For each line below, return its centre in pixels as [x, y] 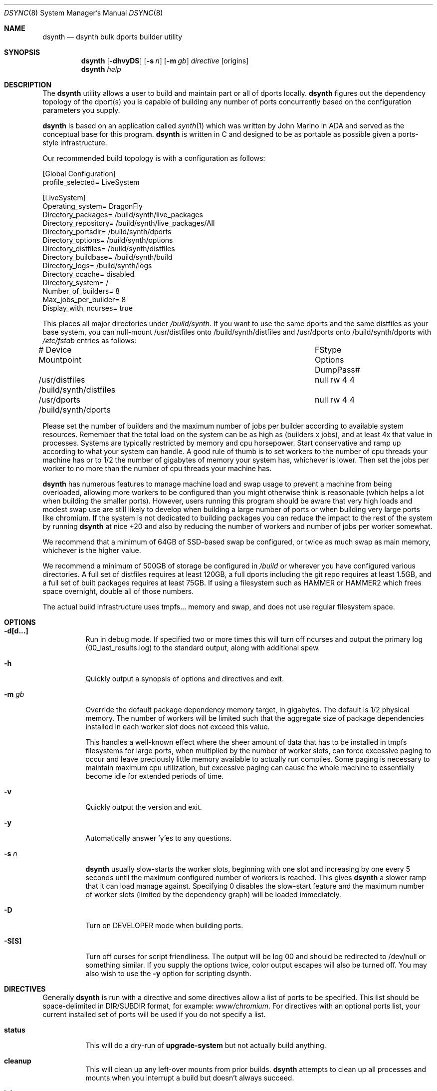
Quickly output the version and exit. [144, 807]
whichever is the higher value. [92, 550]
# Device [55, 350]
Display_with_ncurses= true [88, 308]
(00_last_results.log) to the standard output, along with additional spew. [203, 648]
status [15, 1030]
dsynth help [101, 69]
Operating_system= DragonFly [93, 206]
